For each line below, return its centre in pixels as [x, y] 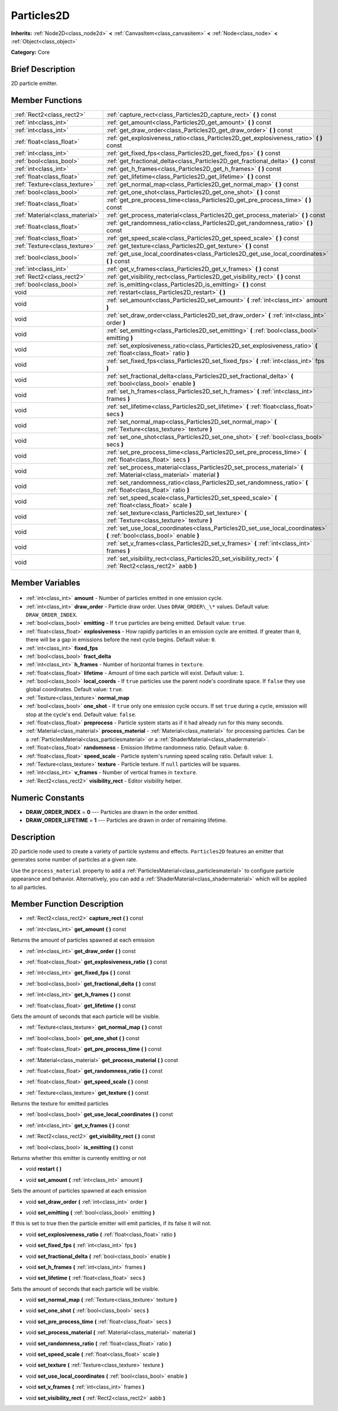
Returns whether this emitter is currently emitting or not [78, 1158]
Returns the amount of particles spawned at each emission [83, 940]
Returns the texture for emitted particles [60, 1104]
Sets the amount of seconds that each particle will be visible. [85, 1289]
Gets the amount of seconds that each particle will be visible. [86, 1016]
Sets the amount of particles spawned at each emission [79, 1191]
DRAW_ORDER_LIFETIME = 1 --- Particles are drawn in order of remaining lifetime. [126, 820]
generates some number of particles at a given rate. [74, 860]
